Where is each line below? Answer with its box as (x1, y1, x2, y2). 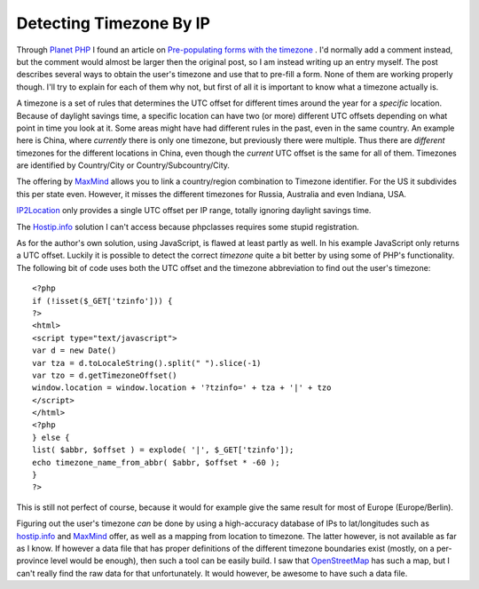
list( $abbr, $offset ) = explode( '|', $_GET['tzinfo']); (32, 445, 294, 455)
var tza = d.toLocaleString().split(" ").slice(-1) (32, 358, 262, 368)
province (16, 555, 49, 566)
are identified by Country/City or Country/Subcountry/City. (16, 160, 231, 171)
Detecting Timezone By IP (16, 13, 210, 33)
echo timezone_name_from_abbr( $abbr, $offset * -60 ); (32, 458, 280, 467)
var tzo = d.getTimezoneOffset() (32, 370, 177, 380)
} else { (32, 432, 70, 442)
